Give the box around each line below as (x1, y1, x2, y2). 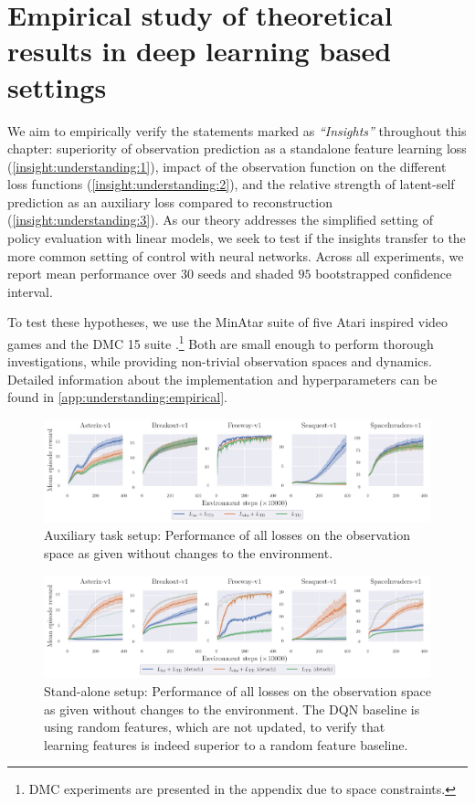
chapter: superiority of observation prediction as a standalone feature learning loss (7, 139, 467, 158)
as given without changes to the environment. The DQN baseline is (44, 699, 420, 718)
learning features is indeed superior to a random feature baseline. (44, 735, 408, 754)
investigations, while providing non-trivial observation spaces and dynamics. (7, 352, 432, 371)
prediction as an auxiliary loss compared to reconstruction (7, 192, 332, 211)
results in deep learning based (7, 32, 392, 69)
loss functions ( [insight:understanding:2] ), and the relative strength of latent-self (7, 175, 455, 194)
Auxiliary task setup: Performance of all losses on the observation (44, 525, 410, 545)
